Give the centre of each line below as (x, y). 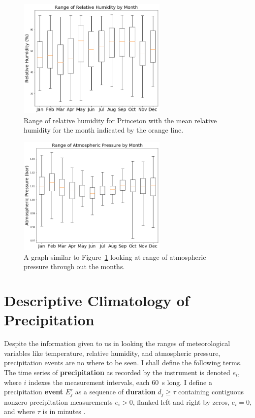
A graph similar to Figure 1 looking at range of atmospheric (115, 257)
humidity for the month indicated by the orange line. (104, 130)
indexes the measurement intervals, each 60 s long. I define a (120, 382)
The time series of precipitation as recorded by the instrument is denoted (117, 372)
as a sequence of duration (115, 392)
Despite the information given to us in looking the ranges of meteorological (117, 343)
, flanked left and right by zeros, (181, 401)
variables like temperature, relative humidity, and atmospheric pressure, (112, 353)
